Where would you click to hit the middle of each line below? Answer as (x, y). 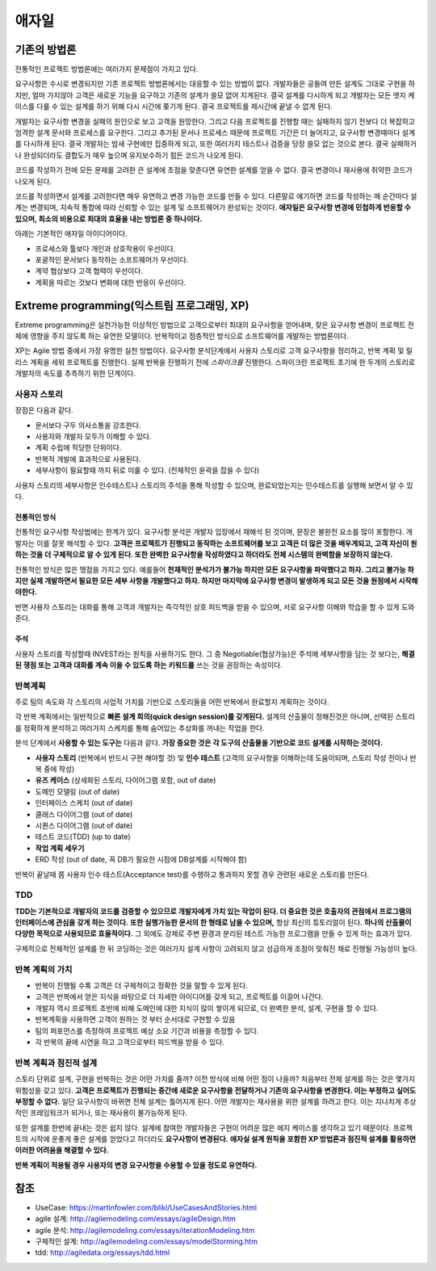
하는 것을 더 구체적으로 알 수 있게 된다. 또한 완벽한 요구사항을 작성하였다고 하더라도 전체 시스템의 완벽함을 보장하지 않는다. (204, 555)
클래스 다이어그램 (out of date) (84, 814)
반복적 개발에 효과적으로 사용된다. (88, 459)
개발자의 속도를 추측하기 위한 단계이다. (75, 373)
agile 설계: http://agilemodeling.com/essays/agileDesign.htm (135, 1219)
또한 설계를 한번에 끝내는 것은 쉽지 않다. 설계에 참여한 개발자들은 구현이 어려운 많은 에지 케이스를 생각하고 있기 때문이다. (203, 1127)
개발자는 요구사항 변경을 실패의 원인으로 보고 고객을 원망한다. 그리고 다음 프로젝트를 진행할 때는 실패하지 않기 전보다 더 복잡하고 (215, 121)
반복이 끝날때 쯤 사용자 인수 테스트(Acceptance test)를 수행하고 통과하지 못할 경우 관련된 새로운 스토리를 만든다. (192, 874)
